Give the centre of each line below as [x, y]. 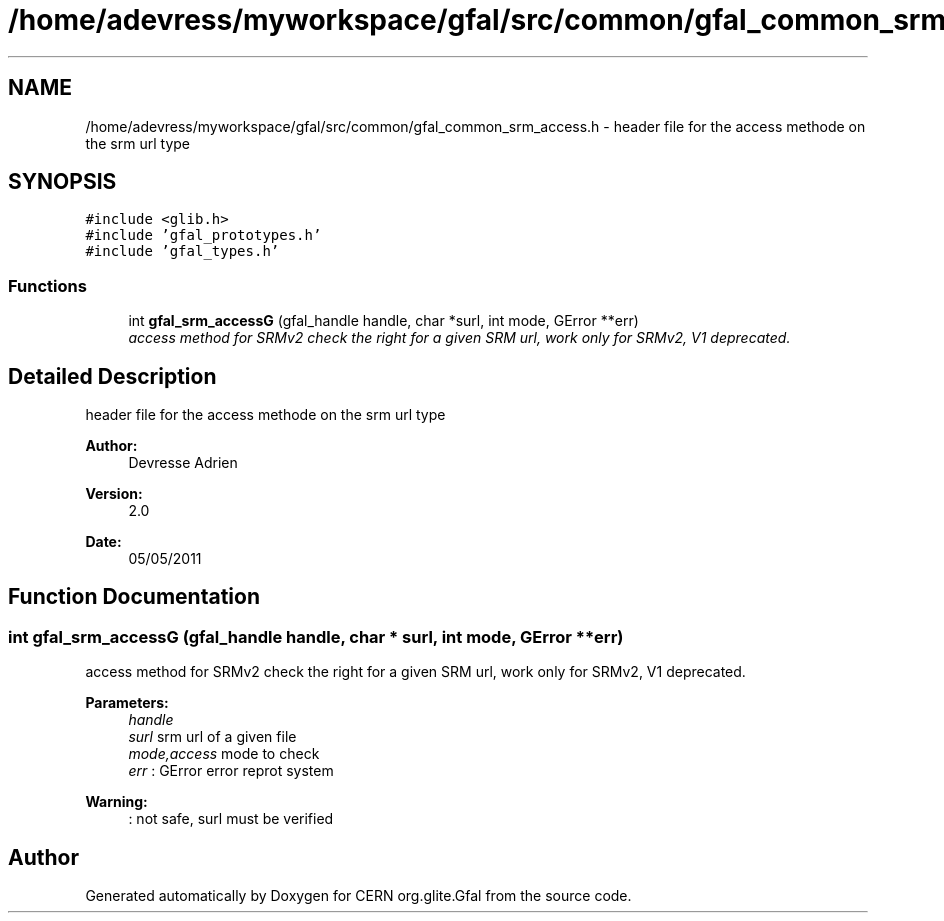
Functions [47, 285]
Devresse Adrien [183, 463]
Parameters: [127, 703]
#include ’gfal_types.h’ [182, 251]
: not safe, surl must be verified [231, 819]
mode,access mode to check [224, 754]
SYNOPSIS [62, 182]
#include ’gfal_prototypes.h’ [203, 235]
